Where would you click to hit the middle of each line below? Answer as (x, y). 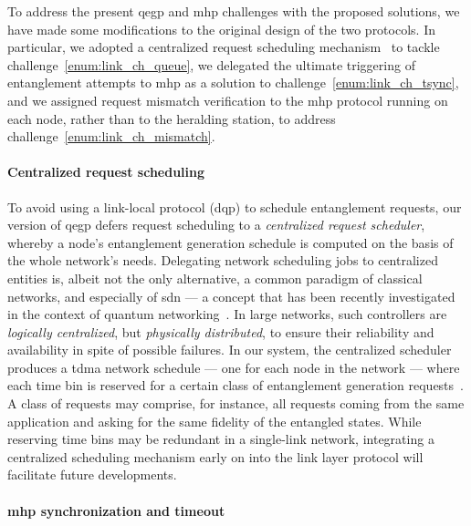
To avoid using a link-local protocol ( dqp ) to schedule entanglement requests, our (235, 206)
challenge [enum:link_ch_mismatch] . (111, 136)
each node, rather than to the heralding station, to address (172, 118)
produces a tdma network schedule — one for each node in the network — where (234, 367)
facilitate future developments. (92, 474)
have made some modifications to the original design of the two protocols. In (221, 29)
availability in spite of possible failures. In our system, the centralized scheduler (230, 350)
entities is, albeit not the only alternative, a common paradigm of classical (215, 278)
